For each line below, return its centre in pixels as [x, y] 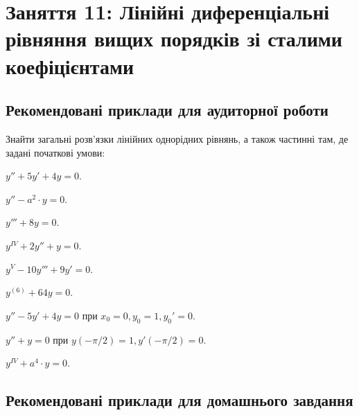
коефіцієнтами [70, 65]
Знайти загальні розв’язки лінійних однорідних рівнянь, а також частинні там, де [177, 138]
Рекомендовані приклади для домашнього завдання [179, 400]
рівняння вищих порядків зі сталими [174, 38]
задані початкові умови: [55, 152]
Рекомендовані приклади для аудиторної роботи [167, 110]
